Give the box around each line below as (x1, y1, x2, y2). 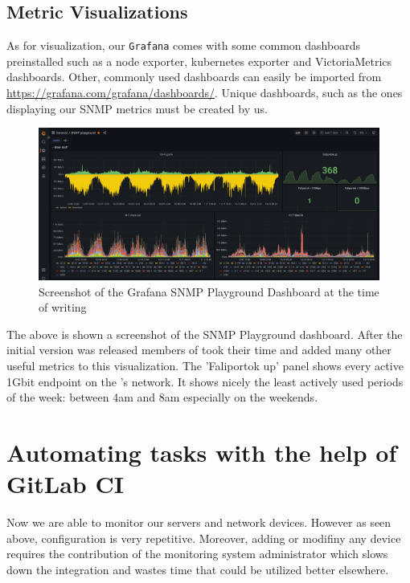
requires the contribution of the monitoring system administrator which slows (6, 545, 388, 562)
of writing (39, 299, 87, 316)
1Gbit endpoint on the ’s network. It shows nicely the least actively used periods (6, 373, 404, 389)
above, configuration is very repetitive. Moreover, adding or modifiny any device (6, 529, 401, 546)
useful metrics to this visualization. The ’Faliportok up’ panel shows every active (6, 357, 404, 374)
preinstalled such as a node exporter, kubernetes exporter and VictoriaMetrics (6, 52, 392, 69)
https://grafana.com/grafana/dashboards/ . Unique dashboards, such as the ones (6, 84, 403, 101)
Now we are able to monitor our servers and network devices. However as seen (6, 514, 392, 531)
